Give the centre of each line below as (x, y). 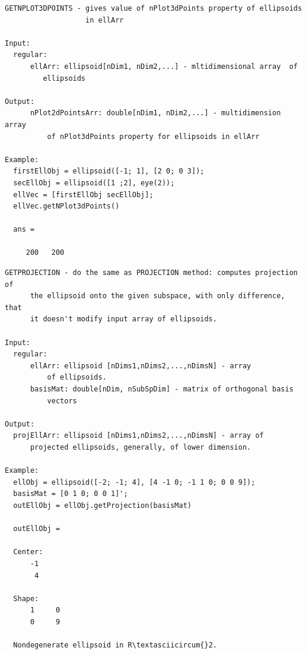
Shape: (26, 598)
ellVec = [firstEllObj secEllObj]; (83, 195)
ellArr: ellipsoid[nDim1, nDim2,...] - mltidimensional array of (164, 66)
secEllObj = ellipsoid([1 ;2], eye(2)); (94, 183)
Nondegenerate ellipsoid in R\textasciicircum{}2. (115, 645)
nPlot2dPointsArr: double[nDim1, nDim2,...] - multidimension (155, 113)
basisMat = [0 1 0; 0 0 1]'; (71, 494)
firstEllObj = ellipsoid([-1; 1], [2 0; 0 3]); (109, 171)
